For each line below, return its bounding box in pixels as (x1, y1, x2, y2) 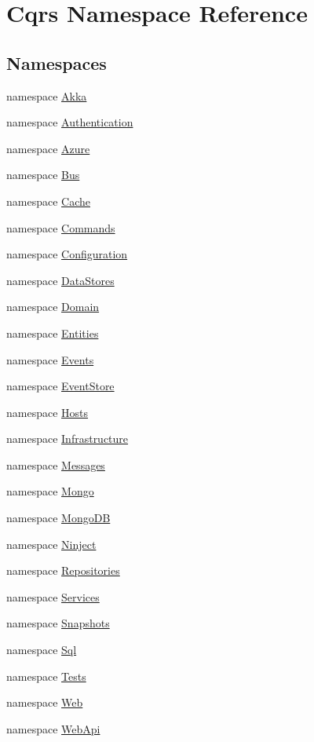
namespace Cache (6, 192, 90, 209)
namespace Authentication (6, 114, 133, 130)
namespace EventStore (6, 378, 115, 394)
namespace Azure (6, 140, 90, 156)
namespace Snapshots (6, 615, 110, 631)
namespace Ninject (6, 535, 97, 552)
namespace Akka (6, 87, 87, 104)
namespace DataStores (6, 272, 115, 288)
